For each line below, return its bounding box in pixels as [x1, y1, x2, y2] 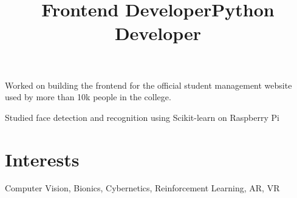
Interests [5, 146, 80, 171]
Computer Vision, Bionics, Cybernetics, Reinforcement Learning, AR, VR [5, 182, 280, 194]
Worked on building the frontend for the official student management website [5, 78, 292, 91]
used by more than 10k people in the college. [5, 90, 171, 103]
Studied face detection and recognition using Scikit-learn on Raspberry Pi [5, 111, 279, 123]
